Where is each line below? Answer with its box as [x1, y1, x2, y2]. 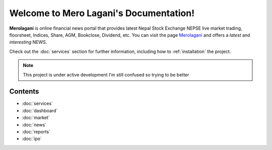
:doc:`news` [22, 121, 47, 128]
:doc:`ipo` [22, 136, 42, 142]
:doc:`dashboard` [22, 107, 58, 113]
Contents [9, 87, 39, 96]
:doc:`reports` [22, 128, 50, 134]
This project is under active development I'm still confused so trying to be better [23, 71, 189, 78]
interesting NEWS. [9, 39, 47, 45]
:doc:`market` [22, 115, 50, 121]
